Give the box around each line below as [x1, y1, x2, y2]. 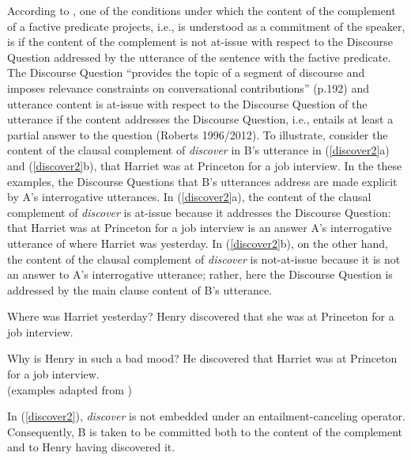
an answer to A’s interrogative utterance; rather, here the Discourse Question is [7, 266, 393, 283]
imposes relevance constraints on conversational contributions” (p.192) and [7, 79, 369, 96]
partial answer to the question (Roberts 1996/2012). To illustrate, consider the [7, 126, 388, 143]
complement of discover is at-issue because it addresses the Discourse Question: [7, 203, 391, 220]
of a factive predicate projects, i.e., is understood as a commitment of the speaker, [7, 17, 405, 34]
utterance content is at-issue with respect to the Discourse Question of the [7, 95, 368, 112]
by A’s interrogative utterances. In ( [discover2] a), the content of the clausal [7, 188, 371, 205]
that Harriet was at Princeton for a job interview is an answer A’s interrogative [7, 219, 392, 236]
